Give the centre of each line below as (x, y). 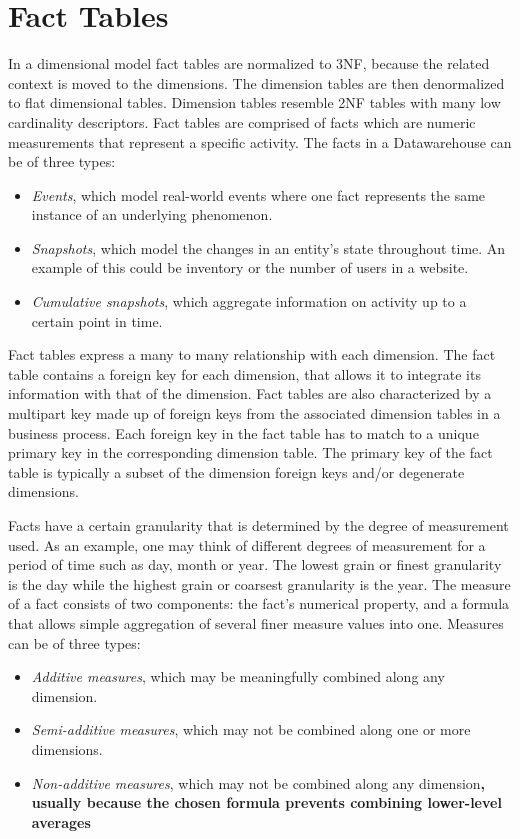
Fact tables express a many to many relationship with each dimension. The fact (252, 354)
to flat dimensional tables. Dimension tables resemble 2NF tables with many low (254, 102)
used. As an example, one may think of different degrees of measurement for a (247, 544)
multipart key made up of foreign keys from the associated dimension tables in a (254, 413)
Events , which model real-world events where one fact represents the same (258, 194)
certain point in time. (97, 320)
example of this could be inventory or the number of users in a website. (250, 267)
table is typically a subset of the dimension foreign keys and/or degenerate (236, 471)
